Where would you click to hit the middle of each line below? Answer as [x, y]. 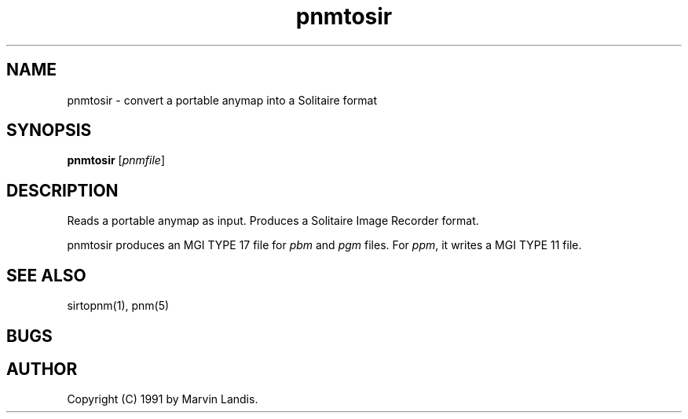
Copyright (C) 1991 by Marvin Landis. [163, 399]
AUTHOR [42, 369]
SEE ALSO [46, 275]
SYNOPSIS [49, 130]
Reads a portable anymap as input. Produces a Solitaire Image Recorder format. [273, 221]
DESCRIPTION [62, 190]
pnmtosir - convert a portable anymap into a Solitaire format [222, 100]
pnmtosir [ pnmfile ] [116, 160]
